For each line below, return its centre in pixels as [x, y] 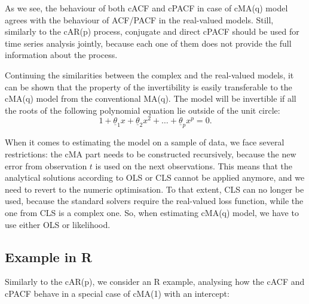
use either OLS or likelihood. [58, 224]
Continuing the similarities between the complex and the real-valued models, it [149, 75]
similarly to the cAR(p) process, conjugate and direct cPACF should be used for [152, 31]
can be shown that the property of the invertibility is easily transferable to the [149, 86]
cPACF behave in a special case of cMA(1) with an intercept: [117, 293]
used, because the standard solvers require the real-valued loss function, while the [154, 201]
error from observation [46, 165]
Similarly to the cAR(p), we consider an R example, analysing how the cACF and [155, 282]
